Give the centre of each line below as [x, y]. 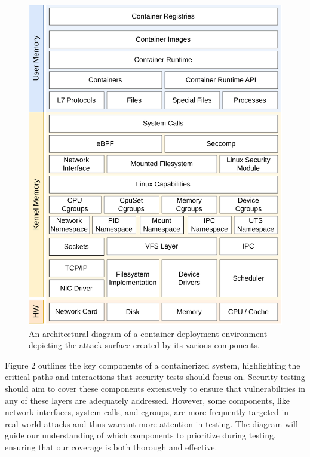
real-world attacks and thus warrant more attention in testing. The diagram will [151, 423]
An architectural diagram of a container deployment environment [148, 333]
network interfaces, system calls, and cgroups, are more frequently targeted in [147, 412]
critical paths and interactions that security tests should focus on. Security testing [155, 377]
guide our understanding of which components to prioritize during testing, [140, 435]
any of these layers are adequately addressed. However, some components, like [147, 400]
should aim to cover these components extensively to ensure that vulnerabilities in [155, 388]
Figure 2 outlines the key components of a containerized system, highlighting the [153, 365]
